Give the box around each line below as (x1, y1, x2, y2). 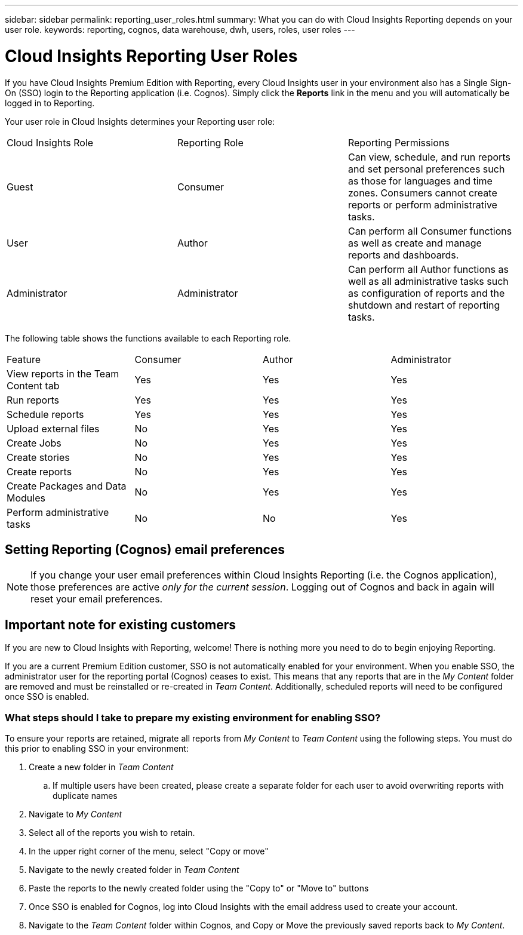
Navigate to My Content (29, 808, 122, 819)
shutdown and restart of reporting (347, 299, 500, 311)
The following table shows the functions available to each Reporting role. (5, 333, 291, 343)
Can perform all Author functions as (347, 263, 509, 275)
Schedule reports (7, 408, 84, 420)
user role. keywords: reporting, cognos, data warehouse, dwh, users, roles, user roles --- (5, 24, 355, 35)
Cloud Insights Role (7, 136, 94, 149)
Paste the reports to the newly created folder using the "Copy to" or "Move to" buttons (29, 882, 369, 893)
